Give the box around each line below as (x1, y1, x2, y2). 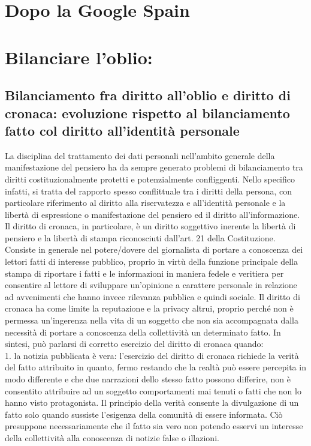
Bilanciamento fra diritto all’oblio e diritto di (5, 86, 291, 104)
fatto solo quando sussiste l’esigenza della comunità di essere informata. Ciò (5, 408, 283, 420)
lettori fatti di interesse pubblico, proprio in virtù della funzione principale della (5, 255, 298, 268)
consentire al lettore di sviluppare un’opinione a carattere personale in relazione (5, 279, 297, 291)
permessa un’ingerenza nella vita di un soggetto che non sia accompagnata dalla (5, 314, 298, 327)
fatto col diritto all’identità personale (5, 121, 240, 139)
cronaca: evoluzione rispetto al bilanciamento (5, 103, 290, 122)
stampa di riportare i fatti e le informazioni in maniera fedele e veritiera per (5, 267, 284, 279)
